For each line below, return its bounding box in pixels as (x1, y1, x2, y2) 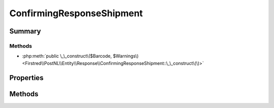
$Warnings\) (113, 53, 139, 59)
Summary (9, 27, 41, 35)
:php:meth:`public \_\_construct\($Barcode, (22, 53, 112, 59)
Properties (9, 74, 44, 82)
